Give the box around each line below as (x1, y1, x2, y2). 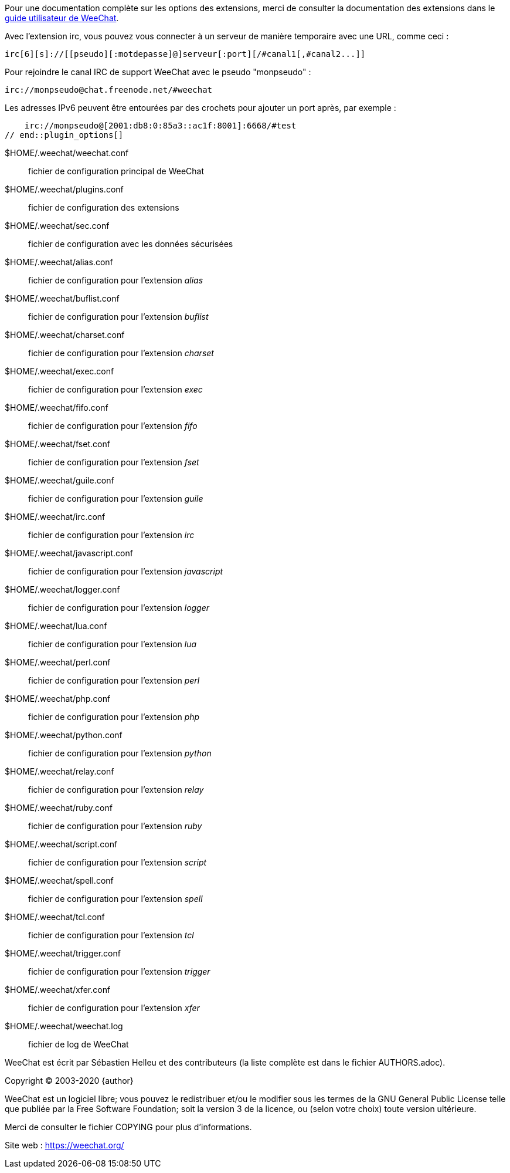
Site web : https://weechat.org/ (5, 1140, 124, 1150)
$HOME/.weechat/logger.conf (5, 584, 120, 594)
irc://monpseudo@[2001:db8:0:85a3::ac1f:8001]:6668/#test (24, 121, 297, 130)
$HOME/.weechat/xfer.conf (5, 985, 111, 995)
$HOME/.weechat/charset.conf (5, 330, 125, 340)
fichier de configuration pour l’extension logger (28, 603, 210, 613)
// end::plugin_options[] (5, 130, 124, 140)
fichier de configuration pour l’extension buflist (28, 312, 209, 322)
